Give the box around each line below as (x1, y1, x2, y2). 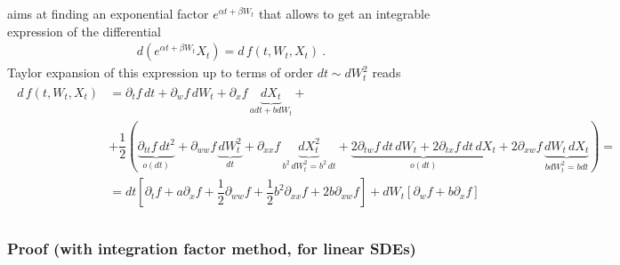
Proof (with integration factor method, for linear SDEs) (7, 237, 416, 260)
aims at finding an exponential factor (7, 4, 209, 22)
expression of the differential (7, 21, 161, 40)
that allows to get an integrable (258, 4, 431, 22)
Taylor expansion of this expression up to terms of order (7, 63, 313, 82)
